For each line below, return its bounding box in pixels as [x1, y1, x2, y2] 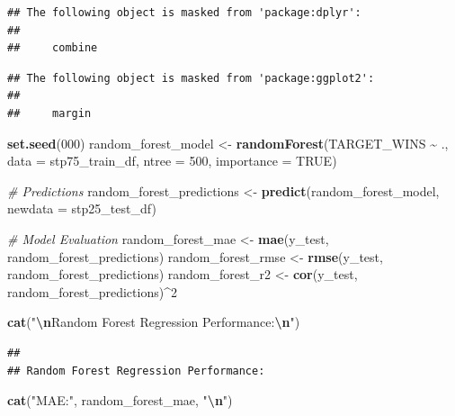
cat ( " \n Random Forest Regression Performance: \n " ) [7, 312, 300, 331]
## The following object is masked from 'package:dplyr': [7, 6, 361, 19]
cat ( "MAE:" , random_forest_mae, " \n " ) [7, 391, 233, 410]
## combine [7, 41, 98, 55]
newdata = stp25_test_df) [7, 199, 156, 218]
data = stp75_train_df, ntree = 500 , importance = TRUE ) [7, 151, 337, 170]
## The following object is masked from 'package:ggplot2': [7, 71, 375, 85]
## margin [7, 106, 92, 120]
